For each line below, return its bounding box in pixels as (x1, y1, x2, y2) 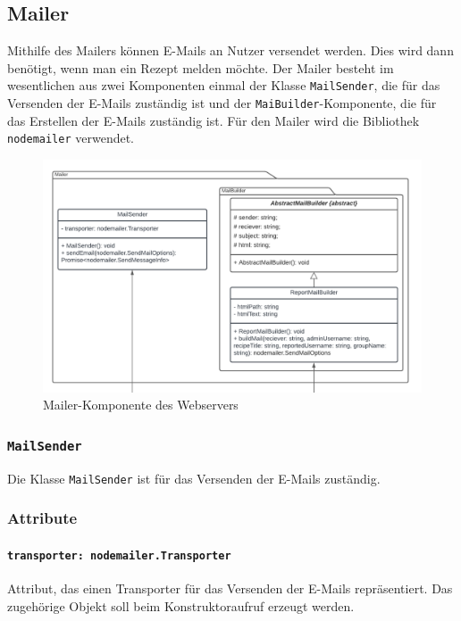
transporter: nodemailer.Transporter (7, 549, 231, 562)
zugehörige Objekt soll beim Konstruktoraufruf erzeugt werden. (7, 596, 355, 615)
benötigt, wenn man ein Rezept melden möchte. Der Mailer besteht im (7, 58, 394, 77)
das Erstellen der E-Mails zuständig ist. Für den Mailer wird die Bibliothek (7, 111, 420, 129)
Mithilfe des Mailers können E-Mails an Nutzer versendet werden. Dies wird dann (7, 41, 454, 60)
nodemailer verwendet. (7, 128, 135, 147)
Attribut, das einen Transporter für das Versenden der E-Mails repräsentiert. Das (7, 579, 453, 598)
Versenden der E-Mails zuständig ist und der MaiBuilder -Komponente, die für (7, 94, 437, 112)
